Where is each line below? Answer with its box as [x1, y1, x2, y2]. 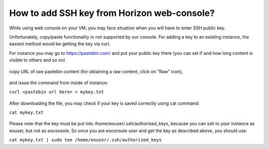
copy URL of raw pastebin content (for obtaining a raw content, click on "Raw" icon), [9, 68, 183, 74]
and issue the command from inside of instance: [9, 80, 109, 86]
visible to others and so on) [9, 57, 66, 63]
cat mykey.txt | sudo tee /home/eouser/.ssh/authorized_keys [9, 137, 162, 143]
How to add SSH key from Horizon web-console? [9, 7, 215, 18]
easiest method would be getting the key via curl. [9, 41, 111, 47]
